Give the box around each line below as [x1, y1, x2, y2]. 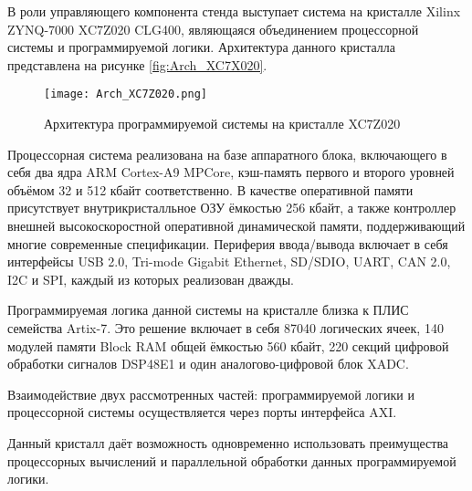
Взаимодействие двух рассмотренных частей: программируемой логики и [7, 384, 414, 403]
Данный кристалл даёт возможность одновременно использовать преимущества [7, 433, 449, 452]
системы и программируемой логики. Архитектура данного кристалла [7, 37, 395, 57]
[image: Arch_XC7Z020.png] [44, 88, 207, 101]
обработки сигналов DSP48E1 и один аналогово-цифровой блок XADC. [7, 354, 409, 373]
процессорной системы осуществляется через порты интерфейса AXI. [7, 402, 397, 422]
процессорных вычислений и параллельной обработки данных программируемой [7, 451, 456, 470]
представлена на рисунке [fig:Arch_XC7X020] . [7, 55, 267, 74]
